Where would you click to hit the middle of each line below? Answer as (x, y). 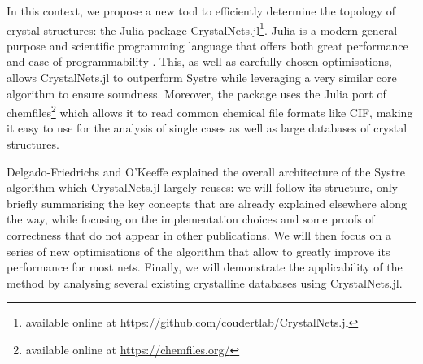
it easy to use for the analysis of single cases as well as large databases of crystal (207, 128)
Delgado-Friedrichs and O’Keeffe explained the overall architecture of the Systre (206, 171)
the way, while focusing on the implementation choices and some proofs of (191, 219)
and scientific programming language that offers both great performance (229, 45)
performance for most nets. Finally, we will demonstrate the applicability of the (205, 267)
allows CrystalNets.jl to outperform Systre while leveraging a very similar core (202, 78)
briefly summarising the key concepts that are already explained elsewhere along (207, 203)
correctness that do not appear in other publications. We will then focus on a (199, 235)
